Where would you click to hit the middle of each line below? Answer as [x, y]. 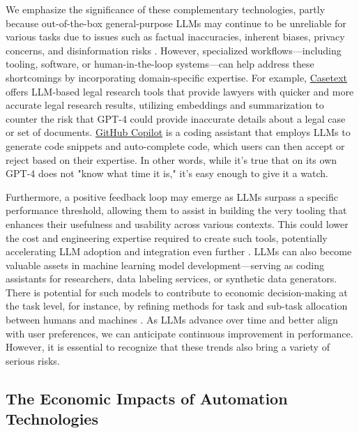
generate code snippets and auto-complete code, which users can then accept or [175, 145]
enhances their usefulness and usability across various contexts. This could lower [177, 223]
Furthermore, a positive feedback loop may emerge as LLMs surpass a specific [172, 196]
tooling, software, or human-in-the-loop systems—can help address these [160, 64]
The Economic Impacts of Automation [147, 398]
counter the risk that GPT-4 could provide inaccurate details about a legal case [176, 118]
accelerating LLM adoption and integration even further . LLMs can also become [179, 251]
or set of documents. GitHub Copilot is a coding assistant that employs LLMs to [178, 132]
